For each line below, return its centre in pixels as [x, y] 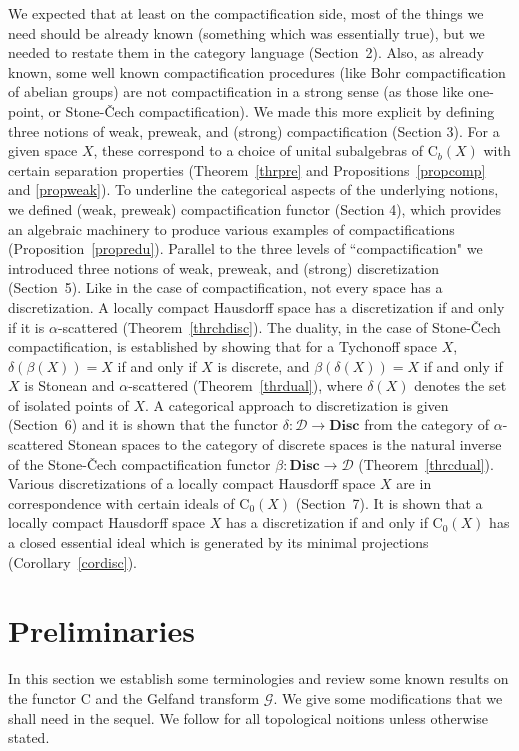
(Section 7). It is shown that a [389, 502]
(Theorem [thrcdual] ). [426, 463]
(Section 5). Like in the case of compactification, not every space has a [225, 287]
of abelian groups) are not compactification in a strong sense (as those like [236, 91]
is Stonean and [69, 385]
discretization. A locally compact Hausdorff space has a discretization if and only [256, 306]
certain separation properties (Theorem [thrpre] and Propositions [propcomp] [247, 169]
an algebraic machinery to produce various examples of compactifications [231, 228]
